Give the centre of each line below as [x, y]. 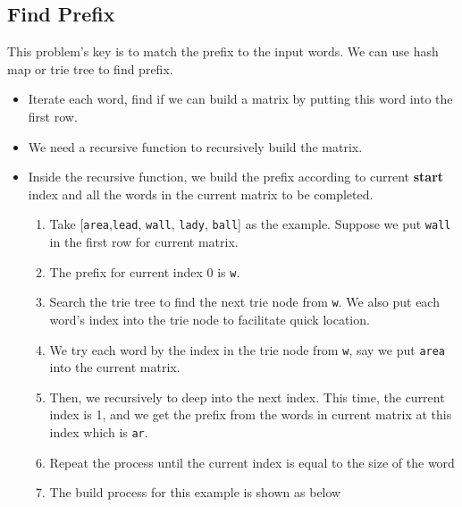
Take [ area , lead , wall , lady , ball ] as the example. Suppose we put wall [250, 224]
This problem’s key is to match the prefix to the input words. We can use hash [223, 51]
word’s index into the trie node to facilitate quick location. [210, 319]
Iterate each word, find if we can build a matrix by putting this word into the [240, 99]
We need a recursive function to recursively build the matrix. [195, 146]
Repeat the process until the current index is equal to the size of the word [252, 462]
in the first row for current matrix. [144, 242]
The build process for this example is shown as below [195, 492]
